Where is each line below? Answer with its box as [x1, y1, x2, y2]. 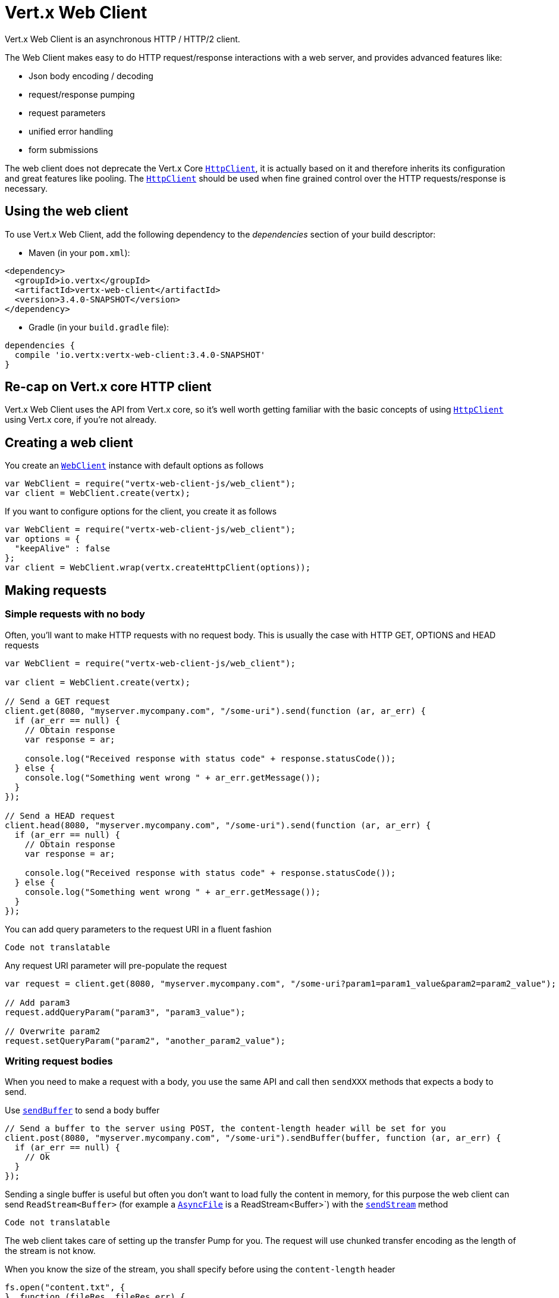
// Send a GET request [5, 696, 111, 706]
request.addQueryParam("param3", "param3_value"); [5, 1007, 246, 1017]
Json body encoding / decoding [29, 70, 153, 81]
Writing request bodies [5, 1054, 113, 1067]
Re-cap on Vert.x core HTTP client [5, 379, 212, 395]
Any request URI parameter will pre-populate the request [5, 960, 227, 971]
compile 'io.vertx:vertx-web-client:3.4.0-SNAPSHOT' [14, 350, 266, 360]
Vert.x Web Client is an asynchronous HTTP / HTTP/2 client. [5, 33, 240, 44]
